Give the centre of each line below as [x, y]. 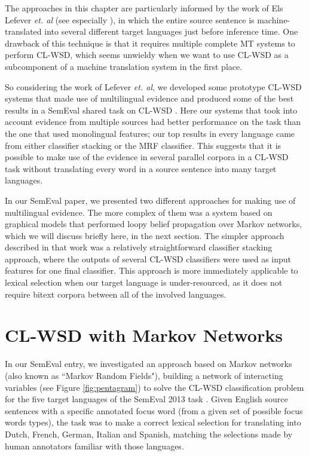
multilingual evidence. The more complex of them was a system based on [139, 212]
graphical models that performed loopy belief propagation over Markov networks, [154, 224]
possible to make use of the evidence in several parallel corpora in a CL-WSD [147, 157]
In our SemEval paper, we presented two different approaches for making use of [150, 200]
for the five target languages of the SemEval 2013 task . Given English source [146, 399]
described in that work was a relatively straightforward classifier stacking [139, 247]
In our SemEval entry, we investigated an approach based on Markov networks [149, 364]
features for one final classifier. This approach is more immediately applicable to [152, 270]
